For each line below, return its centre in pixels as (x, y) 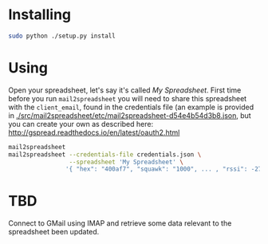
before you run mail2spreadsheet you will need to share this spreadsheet (128, 98)
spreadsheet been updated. (54, 232)
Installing (40, 15)
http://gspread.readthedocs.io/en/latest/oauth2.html (94, 132)
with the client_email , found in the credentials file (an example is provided (131, 107)
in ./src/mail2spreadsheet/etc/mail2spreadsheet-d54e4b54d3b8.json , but (130, 115)
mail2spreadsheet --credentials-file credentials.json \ (105, 154)
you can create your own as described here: (81, 124)
